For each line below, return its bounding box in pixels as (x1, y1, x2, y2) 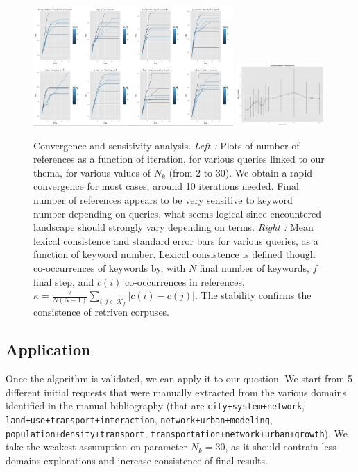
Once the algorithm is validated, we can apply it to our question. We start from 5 (6, 371, 353, 386)
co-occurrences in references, (124, 274, 245, 288)
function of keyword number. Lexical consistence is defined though (33, 247, 316, 261)
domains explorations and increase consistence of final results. (6, 453, 268, 467)
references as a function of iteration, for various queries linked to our (33, 152, 325, 166)
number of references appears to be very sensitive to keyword (33, 193, 293, 206)
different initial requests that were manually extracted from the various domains (6, 384, 346, 399)
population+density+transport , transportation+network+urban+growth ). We (6, 425, 348, 440)
